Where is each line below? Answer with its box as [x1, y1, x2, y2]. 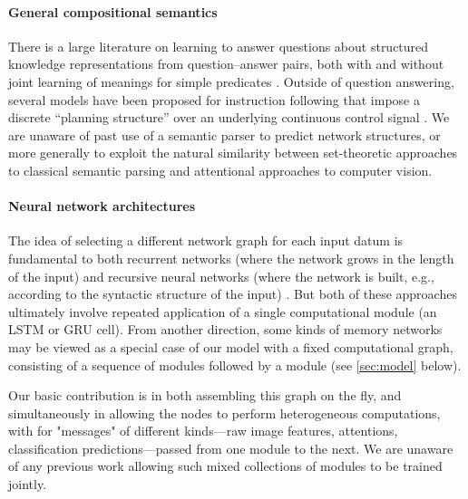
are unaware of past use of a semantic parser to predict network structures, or [8, 125, 441, 144]
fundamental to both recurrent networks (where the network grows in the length [8, 248, 454, 267]
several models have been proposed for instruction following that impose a [8, 90, 420, 109]
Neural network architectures [8, 197, 196, 216]
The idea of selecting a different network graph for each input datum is [8, 231, 404, 250]
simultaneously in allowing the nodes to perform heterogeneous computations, [8, 403, 441, 422]
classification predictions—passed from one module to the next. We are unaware [8, 438, 453, 457]
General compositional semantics [8, 2, 218, 21]
